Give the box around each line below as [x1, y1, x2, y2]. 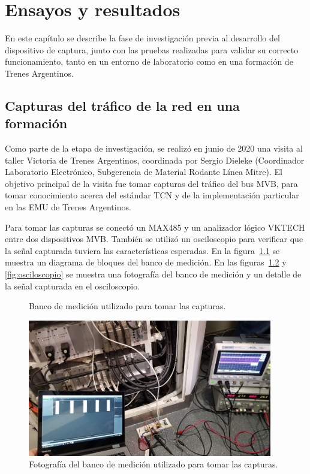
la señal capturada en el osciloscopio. [5, 279, 140, 292]
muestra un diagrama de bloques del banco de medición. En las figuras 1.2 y [5, 256, 287, 268]
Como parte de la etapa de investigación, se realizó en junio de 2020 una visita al [5, 142, 303, 155]
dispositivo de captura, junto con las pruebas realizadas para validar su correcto [5, 43, 299, 56]
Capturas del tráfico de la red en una [5, 96, 240, 114]
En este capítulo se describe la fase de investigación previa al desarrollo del [5, 32, 280, 44]
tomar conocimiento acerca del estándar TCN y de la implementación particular [5, 189, 299, 201]
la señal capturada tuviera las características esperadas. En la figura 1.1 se [5, 244, 280, 256]
